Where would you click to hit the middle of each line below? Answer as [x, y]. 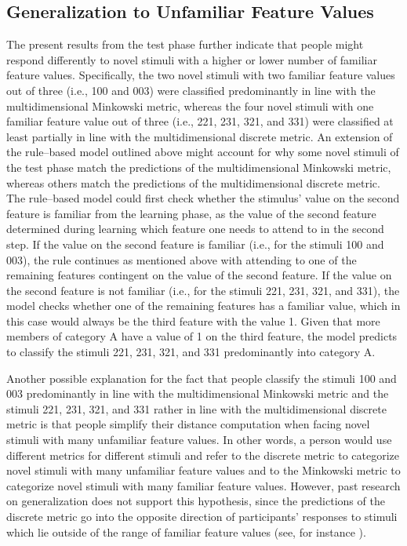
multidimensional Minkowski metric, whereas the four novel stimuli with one [190, 106]
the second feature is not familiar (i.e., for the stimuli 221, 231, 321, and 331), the [203, 290]
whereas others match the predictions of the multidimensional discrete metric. [193, 182]
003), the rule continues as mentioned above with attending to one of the [182, 259]
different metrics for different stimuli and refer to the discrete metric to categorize [203, 455]
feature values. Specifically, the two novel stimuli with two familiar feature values [201, 75]
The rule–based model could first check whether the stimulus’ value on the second [203, 198]
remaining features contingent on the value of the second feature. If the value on [199, 275]
